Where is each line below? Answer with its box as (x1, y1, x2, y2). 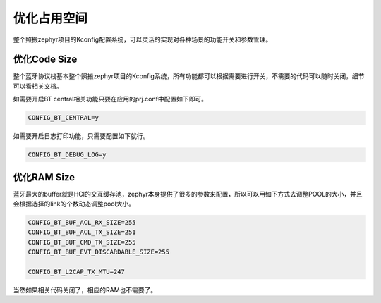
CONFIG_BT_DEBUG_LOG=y (28, 151, 107, 159)
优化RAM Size (13, 171, 75, 183)
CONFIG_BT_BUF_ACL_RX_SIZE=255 (28, 218, 137, 227)
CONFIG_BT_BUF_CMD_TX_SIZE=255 (28, 238, 137, 246)
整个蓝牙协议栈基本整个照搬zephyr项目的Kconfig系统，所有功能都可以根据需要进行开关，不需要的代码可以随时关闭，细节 (13, 72, 365, 80)
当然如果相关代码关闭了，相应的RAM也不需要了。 (13, 286, 157, 294)
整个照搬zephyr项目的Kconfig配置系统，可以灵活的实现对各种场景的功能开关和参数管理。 (13, 35, 272, 44)
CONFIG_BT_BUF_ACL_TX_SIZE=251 (28, 228, 137, 236)
